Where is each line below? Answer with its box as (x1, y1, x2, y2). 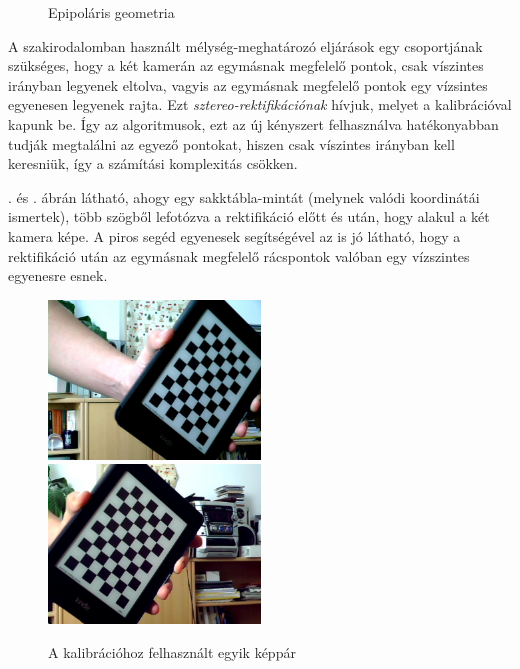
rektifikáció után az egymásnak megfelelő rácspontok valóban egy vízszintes (8, 245, 470, 266)
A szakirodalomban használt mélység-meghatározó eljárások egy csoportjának (8, 35, 483, 56)
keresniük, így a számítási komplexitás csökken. (8, 153, 298, 174)
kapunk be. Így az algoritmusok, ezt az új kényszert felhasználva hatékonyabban (8, 113, 499, 134)
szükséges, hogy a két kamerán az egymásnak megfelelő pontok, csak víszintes (8, 55, 484, 76)
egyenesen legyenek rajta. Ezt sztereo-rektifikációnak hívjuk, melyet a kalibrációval (8, 94, 512, 115)
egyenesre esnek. (8, 265, 108, 286)
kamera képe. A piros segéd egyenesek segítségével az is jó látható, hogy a (8, 225, 461, 246)
